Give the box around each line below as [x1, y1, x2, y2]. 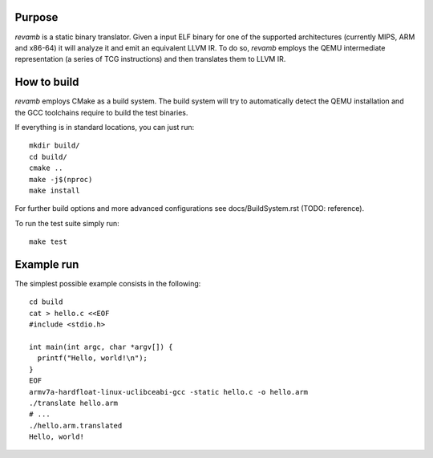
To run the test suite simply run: [14, 218, 119, 228]
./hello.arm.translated [29, 421, 123, 430]
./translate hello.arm [29, 398, 119, 407]
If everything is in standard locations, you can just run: [14, 122, 195, 132]
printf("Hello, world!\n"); [37, 354, 148, 363]
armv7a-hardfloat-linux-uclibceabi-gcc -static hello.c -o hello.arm [29, 387, 309, 396]
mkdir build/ [29, 141, 80, 150]
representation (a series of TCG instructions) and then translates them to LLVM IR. [14, 55, 286, 64]
